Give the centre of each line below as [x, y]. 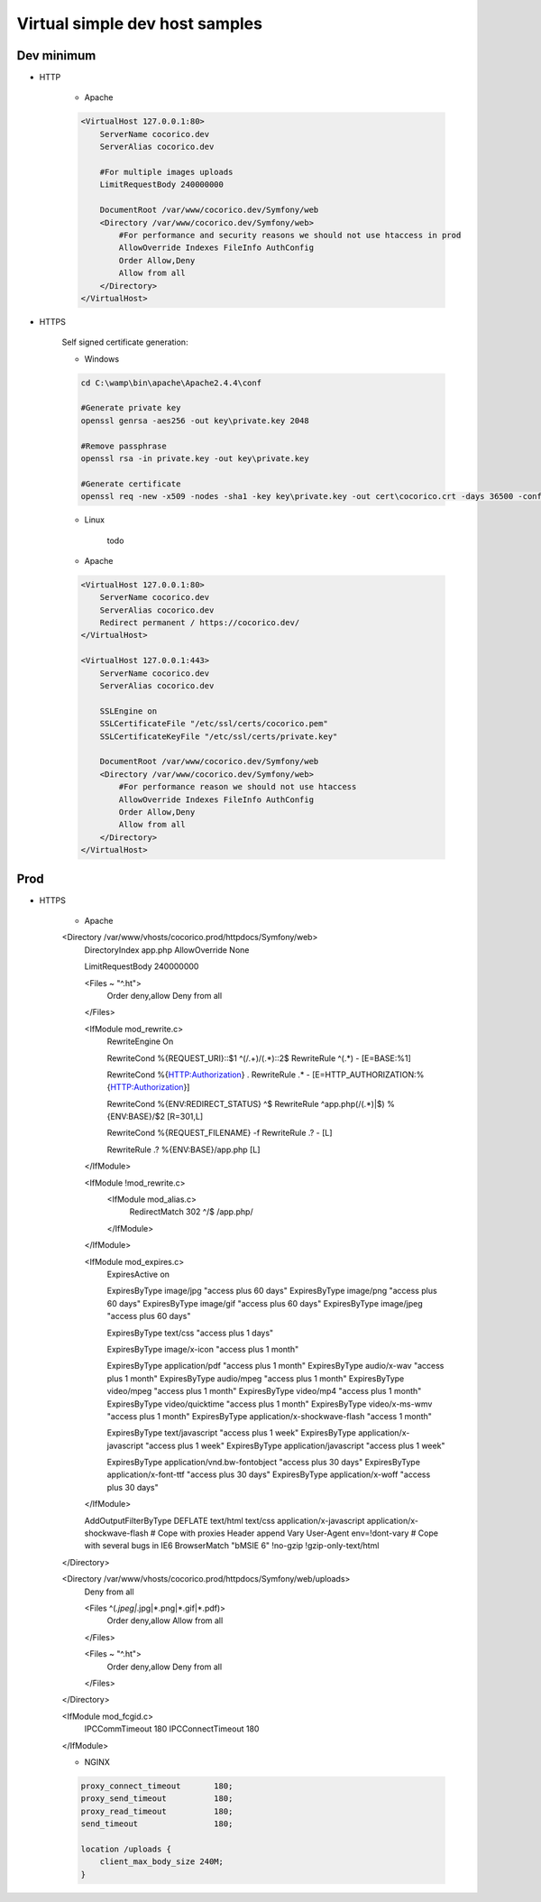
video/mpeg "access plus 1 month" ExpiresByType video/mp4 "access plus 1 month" [264, 1391]
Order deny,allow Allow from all [165, 1620]
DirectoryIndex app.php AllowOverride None [167, 950]
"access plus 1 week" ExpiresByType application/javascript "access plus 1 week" [295, 1445]
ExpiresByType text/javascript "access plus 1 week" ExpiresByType [231, 1433]
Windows [102, 359]
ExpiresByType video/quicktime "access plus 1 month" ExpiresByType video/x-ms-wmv [270, 1404]
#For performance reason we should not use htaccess [238, 787]
